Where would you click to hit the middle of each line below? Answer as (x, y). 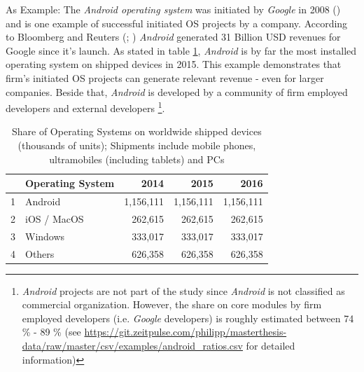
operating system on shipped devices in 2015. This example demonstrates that (174, 64)
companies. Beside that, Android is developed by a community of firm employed (177, 91)
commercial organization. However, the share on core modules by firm (172, 304)
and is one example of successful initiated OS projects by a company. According (177, 23)
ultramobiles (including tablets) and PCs (137, 159)
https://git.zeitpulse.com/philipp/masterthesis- (185, 332)
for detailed (271, 346)
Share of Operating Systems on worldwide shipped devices (136, 131)
